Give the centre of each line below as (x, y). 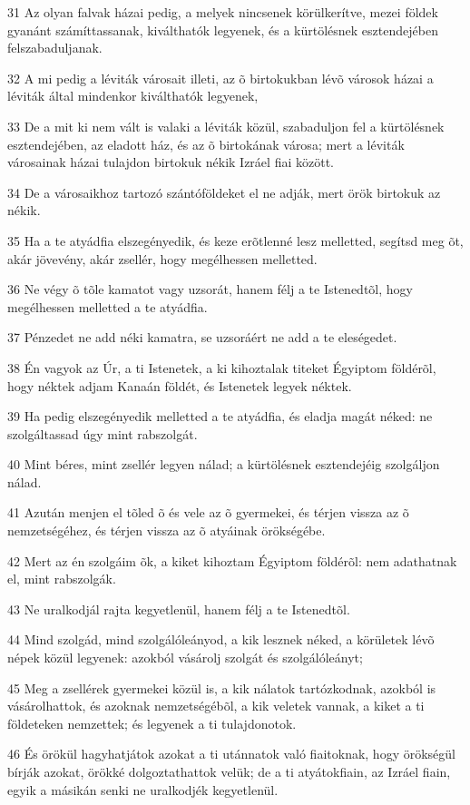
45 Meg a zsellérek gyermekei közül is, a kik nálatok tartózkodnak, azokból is (222, 687)
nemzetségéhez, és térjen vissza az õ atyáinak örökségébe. (166, 530)
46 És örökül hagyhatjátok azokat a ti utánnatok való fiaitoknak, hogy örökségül (231, 754)
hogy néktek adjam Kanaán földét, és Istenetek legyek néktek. (180, 385)
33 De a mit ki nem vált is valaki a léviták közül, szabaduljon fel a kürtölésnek (226, 126)
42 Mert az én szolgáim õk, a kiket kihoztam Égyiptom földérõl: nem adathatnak (232, 560)
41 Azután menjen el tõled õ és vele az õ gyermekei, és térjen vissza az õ (208, 512)
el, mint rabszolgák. (62, 579)
